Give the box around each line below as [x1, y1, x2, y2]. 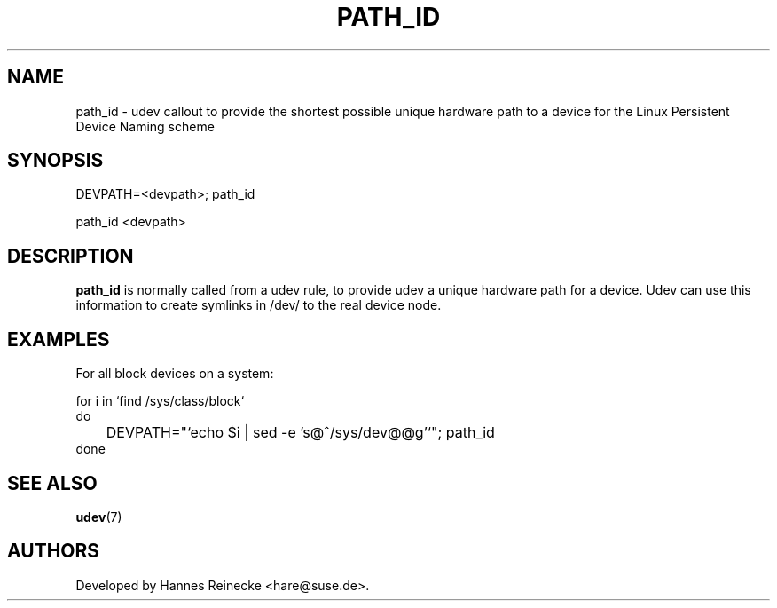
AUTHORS [7, 540, 100, 563]
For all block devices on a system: [75, 366, 274, 382]
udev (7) [75, 509, 122, 525]
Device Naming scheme [75, 118, 215, 134]
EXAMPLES [7, 328, 110, 351]
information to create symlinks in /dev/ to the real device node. [75, 297, 442, 313]
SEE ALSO [7, 471, 98, 494]
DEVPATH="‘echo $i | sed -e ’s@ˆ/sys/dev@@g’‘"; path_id [106, 423, 495, 442]
